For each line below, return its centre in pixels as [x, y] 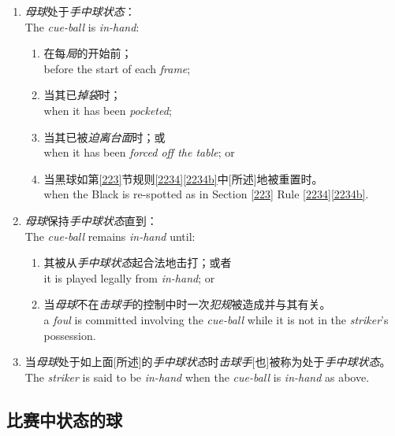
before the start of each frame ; [117, 68]
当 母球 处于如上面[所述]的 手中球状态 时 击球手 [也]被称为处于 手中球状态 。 [208, 362]
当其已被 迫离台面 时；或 [104, 137]
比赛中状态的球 [64, 419]
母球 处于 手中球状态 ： [80, 11]
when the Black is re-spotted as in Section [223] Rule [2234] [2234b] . [206, 194]
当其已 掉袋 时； [82, 95]
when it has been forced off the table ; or [139, 152]
